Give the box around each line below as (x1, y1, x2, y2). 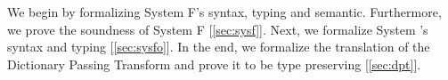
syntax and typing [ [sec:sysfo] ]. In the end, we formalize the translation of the (7, 37, 430, 56)
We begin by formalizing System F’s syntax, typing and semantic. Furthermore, (7, 3, 442, 20)
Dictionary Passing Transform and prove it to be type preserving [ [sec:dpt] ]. (7, 54, 421, 73)
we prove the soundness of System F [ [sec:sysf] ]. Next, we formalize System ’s (7, 20, 428, 38)
